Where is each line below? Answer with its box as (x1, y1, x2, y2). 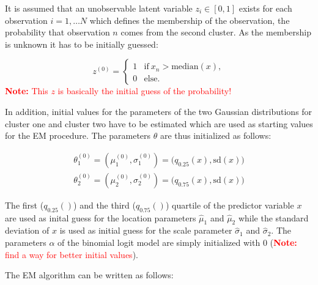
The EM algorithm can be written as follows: (5, 268, 174, 281)
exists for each (239, 2, 292, 14)
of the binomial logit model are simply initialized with (57, 236, 261, 248)
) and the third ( (73, 198, 136, 211)
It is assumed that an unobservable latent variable (5, 2, 193, 14)
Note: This (5, 84, 48, 97)
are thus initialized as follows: (160, 129, 272, 142)
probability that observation (5, 26, 110, 39)
